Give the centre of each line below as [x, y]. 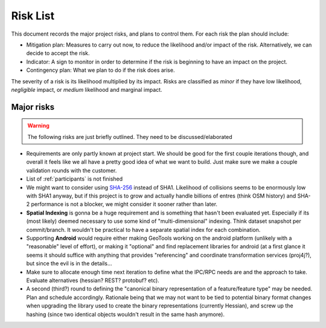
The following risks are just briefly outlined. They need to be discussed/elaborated [130, 137]
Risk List [33, 16]
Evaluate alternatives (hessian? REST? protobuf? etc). [93, 280]
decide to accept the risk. [58, 53]
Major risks [33, 107]
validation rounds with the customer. [72, 170]
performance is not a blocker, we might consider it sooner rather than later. [124, 204]
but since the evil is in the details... [69, 263]
